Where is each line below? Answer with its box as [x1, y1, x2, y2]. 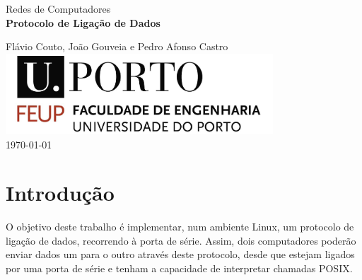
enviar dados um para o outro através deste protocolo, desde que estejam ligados [6, 247, 355, 262]
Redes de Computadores [6, 1, 111, 16]
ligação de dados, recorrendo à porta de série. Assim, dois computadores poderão [6, 233, 356, 247]
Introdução [6, 178, 115, 207]
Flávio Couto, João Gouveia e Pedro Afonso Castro [6, 39, 228, 54]
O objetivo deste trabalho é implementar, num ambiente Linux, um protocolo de [6, 219, 354, 234]
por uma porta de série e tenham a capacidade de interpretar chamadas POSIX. [6, 261, 353, 276]
